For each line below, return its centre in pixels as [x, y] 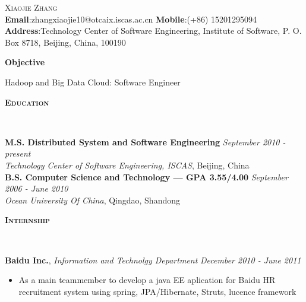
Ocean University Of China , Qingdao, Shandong [93, 200]
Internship [27, 220]
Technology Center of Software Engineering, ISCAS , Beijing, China [127, 165]
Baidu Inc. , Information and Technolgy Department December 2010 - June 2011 [153, 260]
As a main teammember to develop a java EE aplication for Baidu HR [147, 280]
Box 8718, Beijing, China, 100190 [65, 42]
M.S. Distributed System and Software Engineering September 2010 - [145, 142]
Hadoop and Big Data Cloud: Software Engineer [93, 82]
